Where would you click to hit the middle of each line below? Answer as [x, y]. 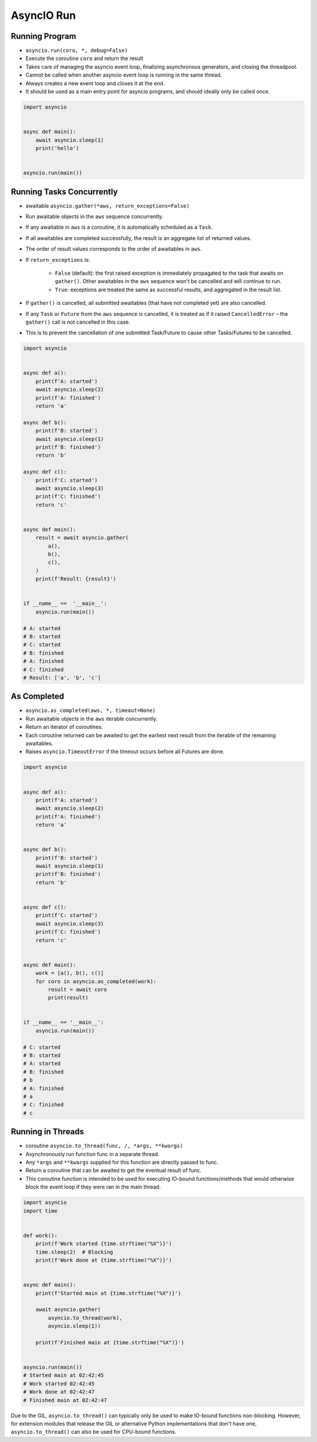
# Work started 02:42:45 [59, 1383]
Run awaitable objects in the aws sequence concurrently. [95, 217]
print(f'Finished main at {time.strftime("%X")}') [110, 1342]
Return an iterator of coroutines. [64, 727]
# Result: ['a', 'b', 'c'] [62, 677]
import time [41, 1211]
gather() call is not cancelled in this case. [78, 322]
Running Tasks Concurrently [64, 192]
